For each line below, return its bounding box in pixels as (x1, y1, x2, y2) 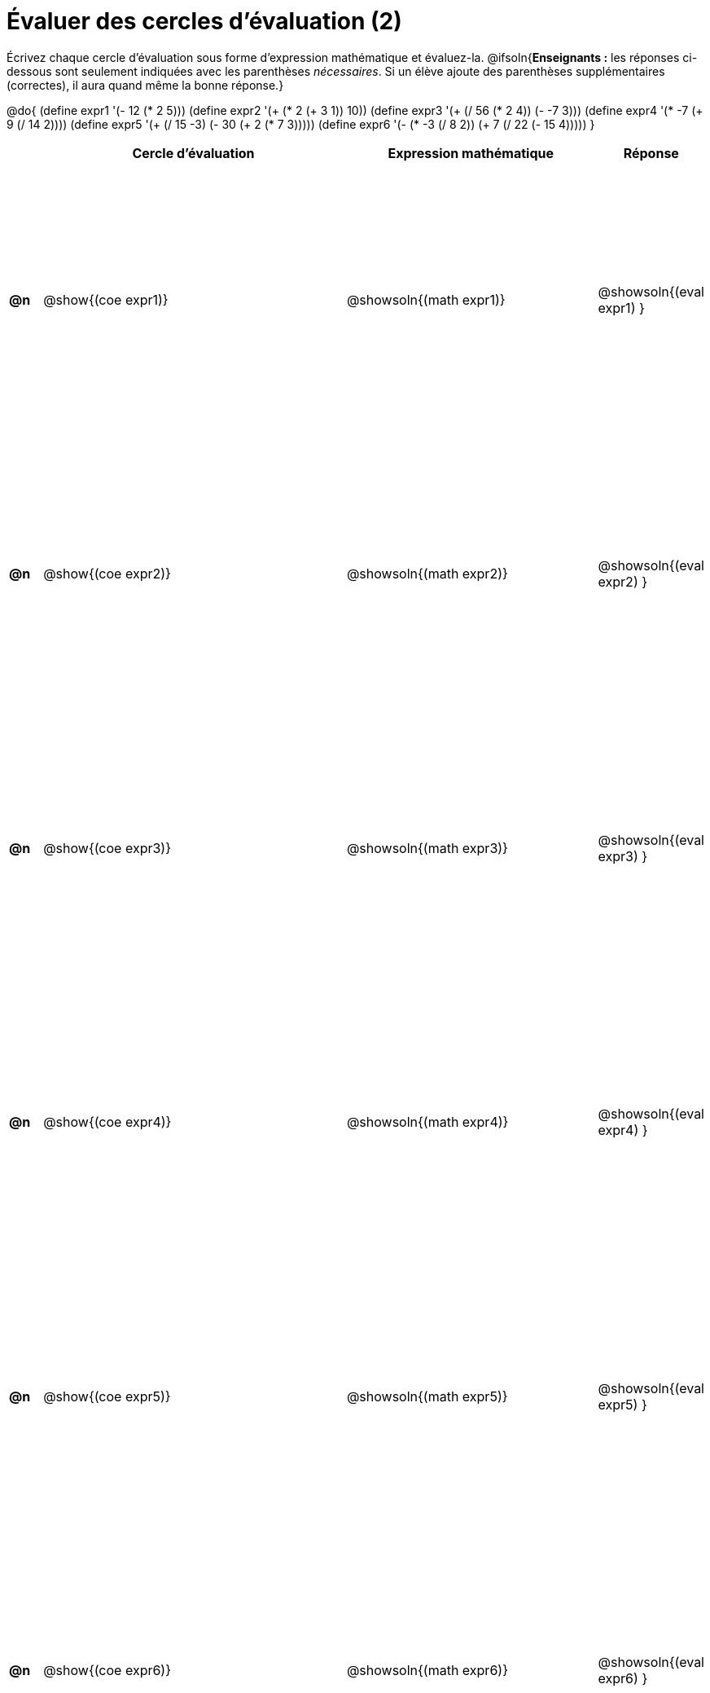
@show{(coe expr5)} (43, 1387, 171, 1405)
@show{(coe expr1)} (43, 291, 169, 308)
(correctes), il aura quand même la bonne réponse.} (7, 77, 284, 92)
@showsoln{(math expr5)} (346, 1387, 508, 1405)
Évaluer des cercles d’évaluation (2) (7, 7, 402, 35)
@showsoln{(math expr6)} (346, 1661, 508, 1678)
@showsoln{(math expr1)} (346, 291, 506, 308)
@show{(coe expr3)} (43, 839, 171, 856)
